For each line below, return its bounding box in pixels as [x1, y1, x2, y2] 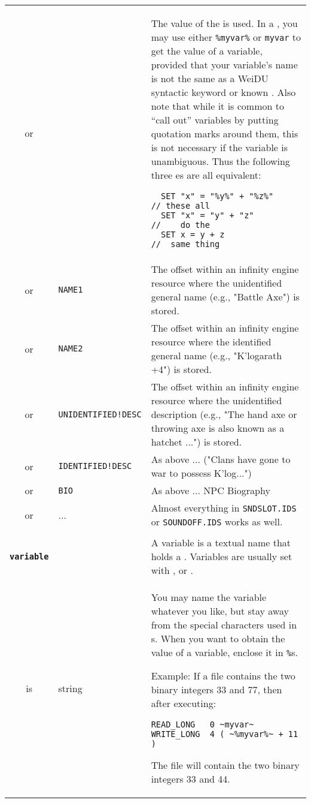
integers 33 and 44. [151, 772, 230, 786]
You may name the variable [151, 590, 267, 604]
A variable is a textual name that [151, 536, 291, 549]
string [58, 681, 83, 695]
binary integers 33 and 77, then [151, 682, 282, 696]
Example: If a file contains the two [151, 669, 295, 682]
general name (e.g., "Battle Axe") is [151, 290, 300, 303]
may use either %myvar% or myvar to [151, 30, 301, 44]
